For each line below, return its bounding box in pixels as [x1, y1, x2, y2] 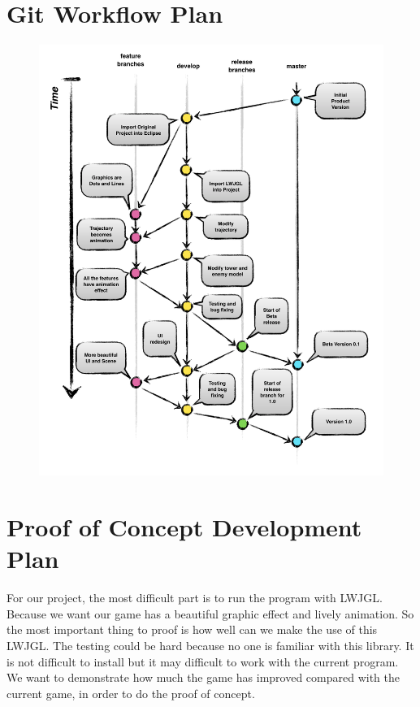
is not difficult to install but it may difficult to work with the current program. [6, 653, 399, 670]
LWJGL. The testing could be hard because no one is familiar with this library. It [6, 636, 414, 653]
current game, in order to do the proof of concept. [6, 684, 255, 701]
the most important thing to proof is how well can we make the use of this [6, 621, 378, 638]
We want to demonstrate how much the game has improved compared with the [6, 669, 400, 686]
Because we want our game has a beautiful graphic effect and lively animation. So [6, 605, 414, 622]
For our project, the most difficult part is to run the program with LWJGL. [6, 589, 383, 606]
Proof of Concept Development [6, 510, 362, 544]
